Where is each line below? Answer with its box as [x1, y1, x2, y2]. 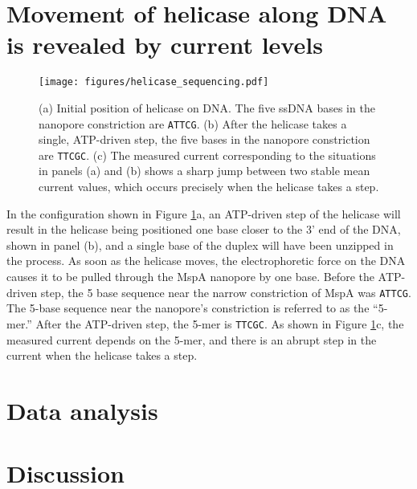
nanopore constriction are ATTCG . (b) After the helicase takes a [39, 115, 347, 132]
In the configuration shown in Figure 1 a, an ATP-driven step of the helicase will [6, 205, 401, 222]
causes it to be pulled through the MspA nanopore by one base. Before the [6, 268, 374, 285]
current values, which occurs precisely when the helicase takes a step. [39, 178, 379, 195]
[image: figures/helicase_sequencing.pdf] [39, 76, 269, 88]
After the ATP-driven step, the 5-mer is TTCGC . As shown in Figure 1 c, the [35, 315, 404, 332]
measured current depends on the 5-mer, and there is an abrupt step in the [6, 331, 377, 348]
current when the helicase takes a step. [6, 347, 198, 364]
